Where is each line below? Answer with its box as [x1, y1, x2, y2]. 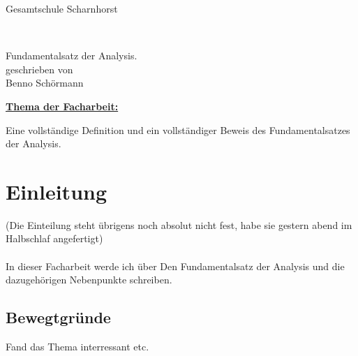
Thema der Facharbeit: [6, 98, 119, 113]
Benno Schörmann [6, 75, 84, 90]
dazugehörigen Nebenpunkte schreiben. [6, 272, 172, 287]
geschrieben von [6, 61, 73, 76]
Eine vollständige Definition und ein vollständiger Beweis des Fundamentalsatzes [6, 122, 350, 137]
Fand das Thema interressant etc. [6, 339, 149, 354]
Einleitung [6, 177, 107, 205]
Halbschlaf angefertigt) [6, 231, 103, 246]
